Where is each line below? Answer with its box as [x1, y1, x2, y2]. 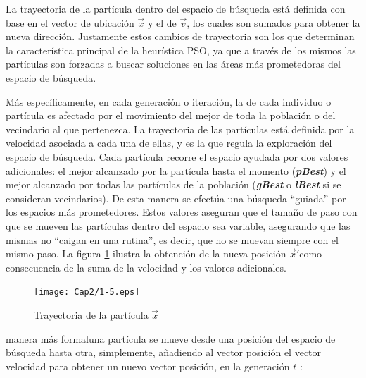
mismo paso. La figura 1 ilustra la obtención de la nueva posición [6, 246, 286, 261]
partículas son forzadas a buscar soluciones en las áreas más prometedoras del [6, 56, 341, 71]
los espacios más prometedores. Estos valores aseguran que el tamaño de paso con [6, 205, 358, 219]
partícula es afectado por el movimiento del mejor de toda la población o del [6, 108, 336, 123]
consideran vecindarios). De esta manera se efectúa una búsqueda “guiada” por [6, 190, 346, 205]
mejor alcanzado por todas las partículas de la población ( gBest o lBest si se [6, 177, 341, 192]
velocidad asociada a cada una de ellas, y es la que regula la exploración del [6, 135, 332, 150]
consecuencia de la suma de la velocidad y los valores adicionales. [6, 260, 286, 274]
